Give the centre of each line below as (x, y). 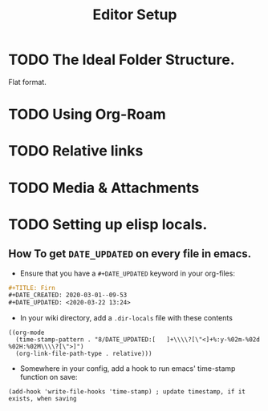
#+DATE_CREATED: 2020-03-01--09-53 (68, 295)
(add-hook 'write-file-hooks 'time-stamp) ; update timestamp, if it (127, 392)
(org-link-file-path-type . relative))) (84, 354)
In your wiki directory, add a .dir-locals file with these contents (126, 318)
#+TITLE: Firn (32, 288)
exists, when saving (43, 399)
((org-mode (26, 333)
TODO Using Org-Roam (87, 115)
